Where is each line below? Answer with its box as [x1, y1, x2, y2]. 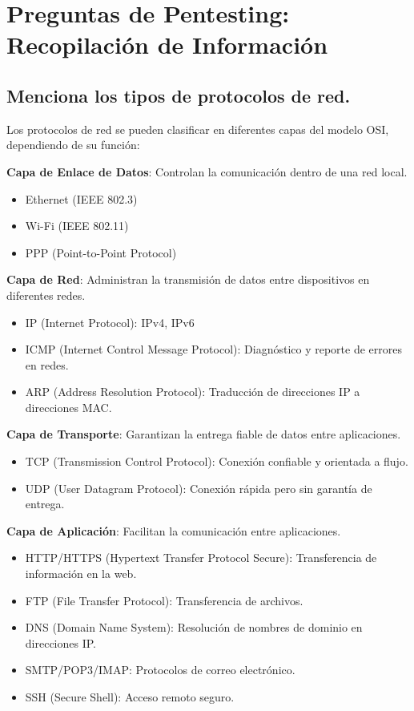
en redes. [25, 356, 69, 373]
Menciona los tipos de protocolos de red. [6, 83, 351, 107]
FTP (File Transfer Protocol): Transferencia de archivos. [25, 592, 303, 608]
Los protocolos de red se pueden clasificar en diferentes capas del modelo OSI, [6, 120, 389, 137]
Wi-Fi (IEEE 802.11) [25, 217, 129, 234]
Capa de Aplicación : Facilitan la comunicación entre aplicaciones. [6, 522, 341, 539]
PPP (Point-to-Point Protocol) [25, 244, 177, 261]
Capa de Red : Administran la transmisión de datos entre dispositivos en [6, 271, 370, 288]
